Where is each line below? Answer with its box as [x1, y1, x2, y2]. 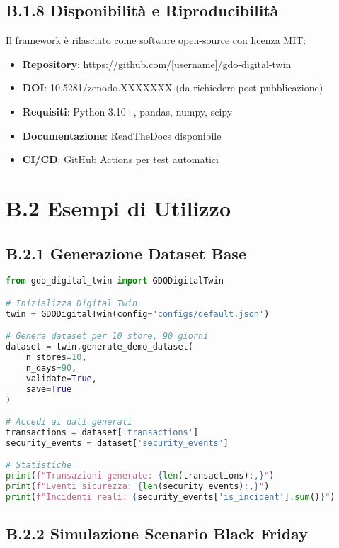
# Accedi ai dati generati [6, 417, 132, 427]
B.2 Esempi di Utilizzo [6, 193, 231, 222]
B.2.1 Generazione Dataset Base [6, 242, 246, 264]
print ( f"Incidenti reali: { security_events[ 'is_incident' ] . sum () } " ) [6, 491, 335, 502]
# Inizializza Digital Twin [6, 298, 138, 308]
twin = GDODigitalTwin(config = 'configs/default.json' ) [6, 308, 270, 319]
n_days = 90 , [25, 362, 77, 373]
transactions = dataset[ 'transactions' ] [6, 427, 199, 437]
